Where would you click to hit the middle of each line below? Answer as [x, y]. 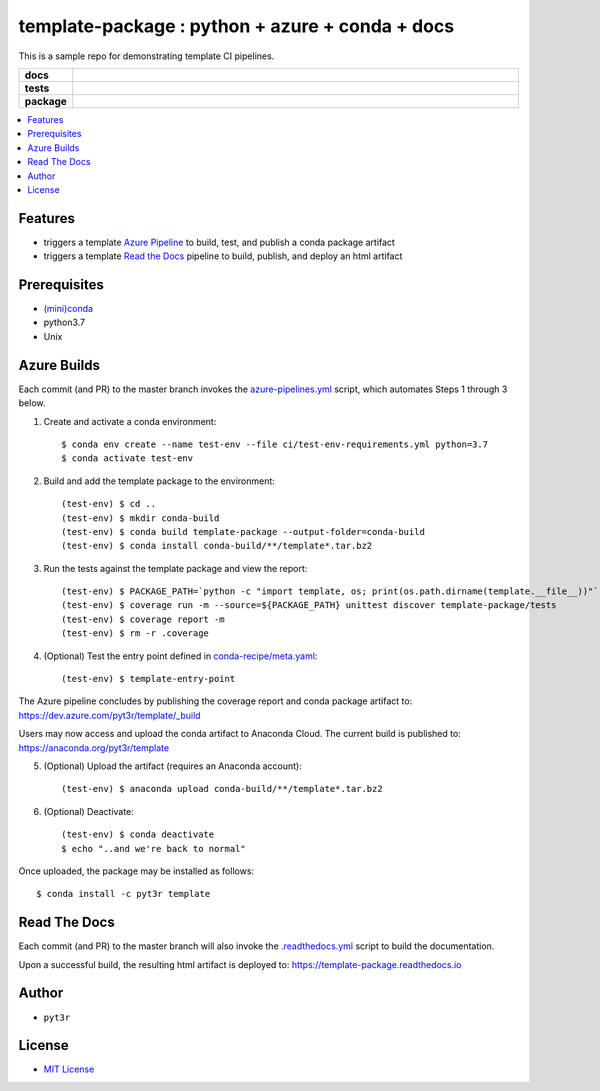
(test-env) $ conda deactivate [138, 834]
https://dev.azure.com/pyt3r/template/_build [109, 715]
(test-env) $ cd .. [109, 504]
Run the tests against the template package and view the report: [175, 568]
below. [32, 403]
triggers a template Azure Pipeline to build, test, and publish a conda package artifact [219, 242]
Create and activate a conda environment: [130, 421]
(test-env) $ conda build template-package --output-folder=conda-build [243, 531]
